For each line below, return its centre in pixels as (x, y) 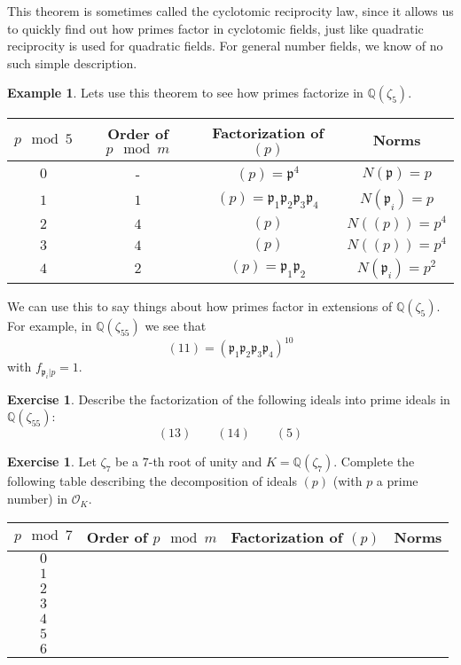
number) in (38, 499)
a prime (397, 481)
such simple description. (72, 63)
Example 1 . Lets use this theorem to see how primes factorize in (185, 93)
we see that (176, 325)
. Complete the (374, 462)
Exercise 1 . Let (52, 462)
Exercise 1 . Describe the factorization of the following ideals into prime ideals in (229, 399)
